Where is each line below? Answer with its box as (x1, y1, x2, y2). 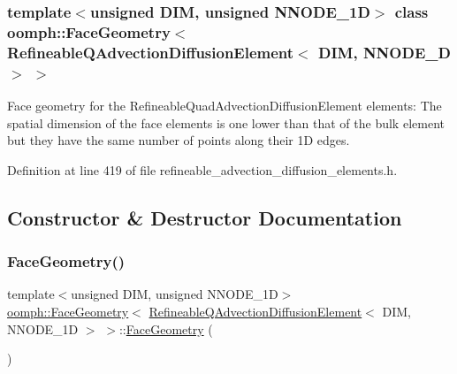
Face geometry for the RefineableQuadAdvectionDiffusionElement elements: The (7, 95, 442, 114)
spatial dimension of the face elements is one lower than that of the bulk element (7, 113, 445, 132)
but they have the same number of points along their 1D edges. (7, 131, 350, 149)
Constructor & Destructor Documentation (7, 203, 402, 231)
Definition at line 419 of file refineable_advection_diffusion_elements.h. (7, 160, 398, 179)
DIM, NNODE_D (317, 41, 451, 63)
